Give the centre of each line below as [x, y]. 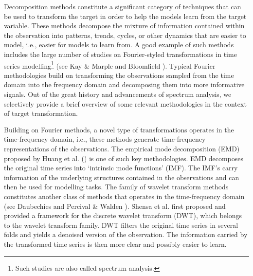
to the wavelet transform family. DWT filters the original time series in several [121, 225]
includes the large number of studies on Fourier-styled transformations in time [120, 54]
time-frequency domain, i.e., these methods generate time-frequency [105, 139]
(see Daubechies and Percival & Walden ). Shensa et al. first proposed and [115, 206]
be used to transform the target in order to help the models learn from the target [125, 16]
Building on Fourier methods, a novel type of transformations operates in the [119, 129]
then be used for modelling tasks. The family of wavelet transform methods [116, 187]
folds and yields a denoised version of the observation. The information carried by [126, 234]
